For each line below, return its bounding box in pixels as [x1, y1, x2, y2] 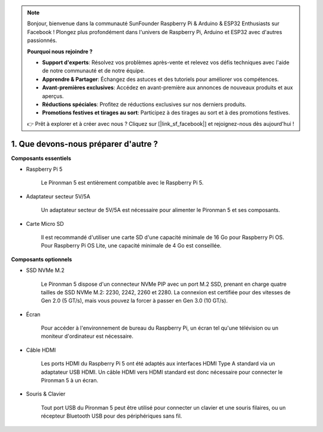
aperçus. [42, 92, 64, 99]
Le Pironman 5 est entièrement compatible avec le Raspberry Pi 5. [41, 179, 204, 186]
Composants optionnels [11, 255, 72, 263]
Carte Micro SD [26, 220, 64, 227]
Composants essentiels [11, 155, 71, 162]
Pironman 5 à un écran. [41, 377, 99, 384]
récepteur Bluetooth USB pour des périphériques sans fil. [41, 412, 182, 419]
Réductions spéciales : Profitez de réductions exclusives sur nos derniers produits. [42, 101, 246, 108]
